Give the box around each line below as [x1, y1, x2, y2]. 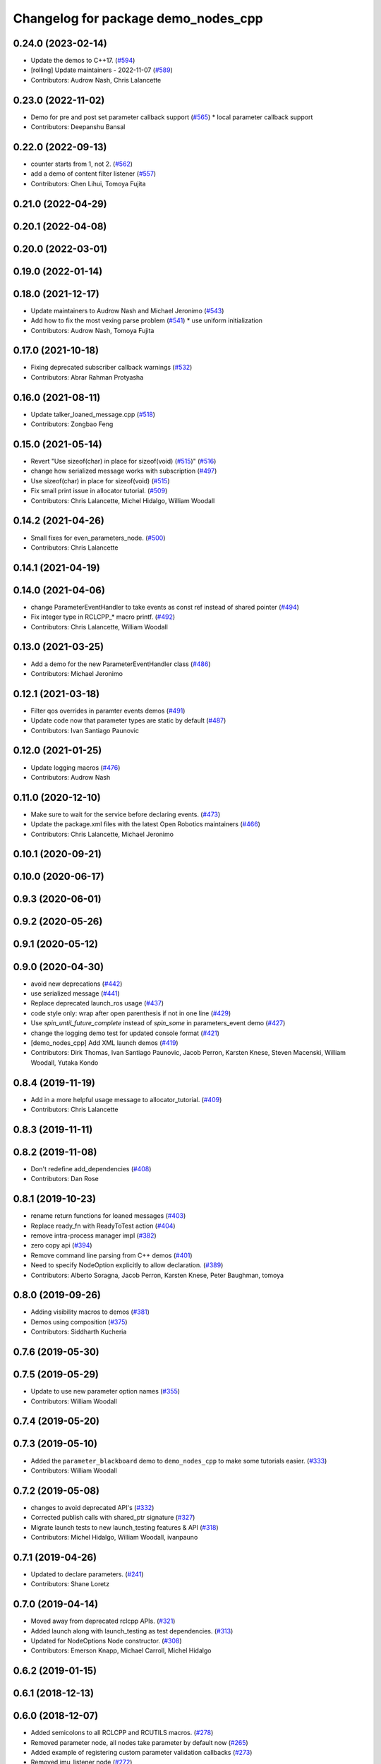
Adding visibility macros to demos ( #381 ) [30, 1307, 150, 1316]
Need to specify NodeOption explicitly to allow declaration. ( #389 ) [30, 1261, 224, 1269]
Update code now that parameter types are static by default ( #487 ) [30, 716, 226, 725]
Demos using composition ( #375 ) [30, 1317, 128, 1326]
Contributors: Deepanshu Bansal [30, 123, 126, 131]
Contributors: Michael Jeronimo [30, 669, 123, 677]
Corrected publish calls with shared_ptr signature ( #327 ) [30, 1514, 195, 1522]
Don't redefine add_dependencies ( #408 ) [30, 1164, 152, 1173]
